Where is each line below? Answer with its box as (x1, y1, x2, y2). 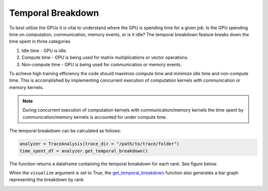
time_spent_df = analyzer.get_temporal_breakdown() (19, 148, 148, 153)
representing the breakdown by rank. (9, 177, 85, 183)
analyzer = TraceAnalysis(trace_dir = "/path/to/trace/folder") (19, 141, 180, 147)
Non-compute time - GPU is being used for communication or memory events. (21, 61, 182, 67)
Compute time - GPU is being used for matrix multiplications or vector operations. (21, 54, 189, 60)
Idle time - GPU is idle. (21, 48, 67, 53)
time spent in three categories (9, 39, 70, 45)
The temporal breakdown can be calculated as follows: (9, 128, 122, 134)
